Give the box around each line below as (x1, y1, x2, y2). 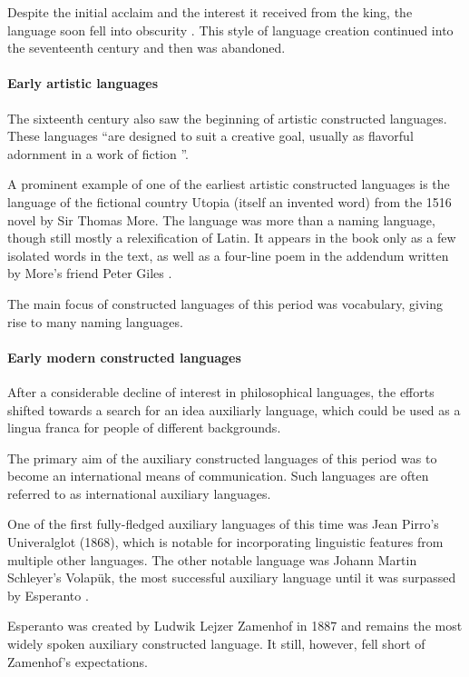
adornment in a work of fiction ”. (7, 144, 189, 163)
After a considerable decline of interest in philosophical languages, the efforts (7, 382, 435, 401)
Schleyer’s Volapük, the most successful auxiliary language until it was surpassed (7, 568, 456, 587)
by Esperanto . (7, 585, 89, 604)
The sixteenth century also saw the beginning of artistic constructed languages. (7, 108, 447, 127)
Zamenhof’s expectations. (7, 652, 148, 671)
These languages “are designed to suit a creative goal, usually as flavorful (7, 126, 414, 145)
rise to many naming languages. (7, 312, 183, 331)
